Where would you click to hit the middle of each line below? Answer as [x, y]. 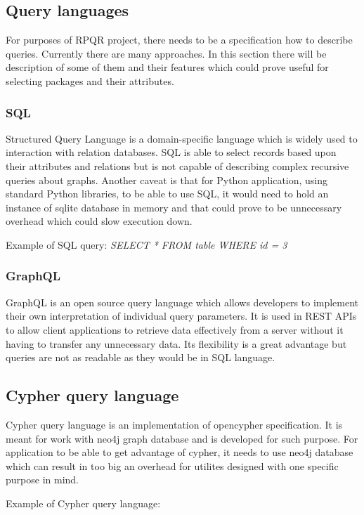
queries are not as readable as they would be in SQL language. [141, 357]
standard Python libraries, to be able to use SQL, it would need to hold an [167, 194]
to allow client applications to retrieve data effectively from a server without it [175, 329]
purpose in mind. [42, 480]
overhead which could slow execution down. [99, 221]
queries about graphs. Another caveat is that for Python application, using [167, 180]
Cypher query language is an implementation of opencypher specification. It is [174, 424]
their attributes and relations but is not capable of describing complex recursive [177, 165]
